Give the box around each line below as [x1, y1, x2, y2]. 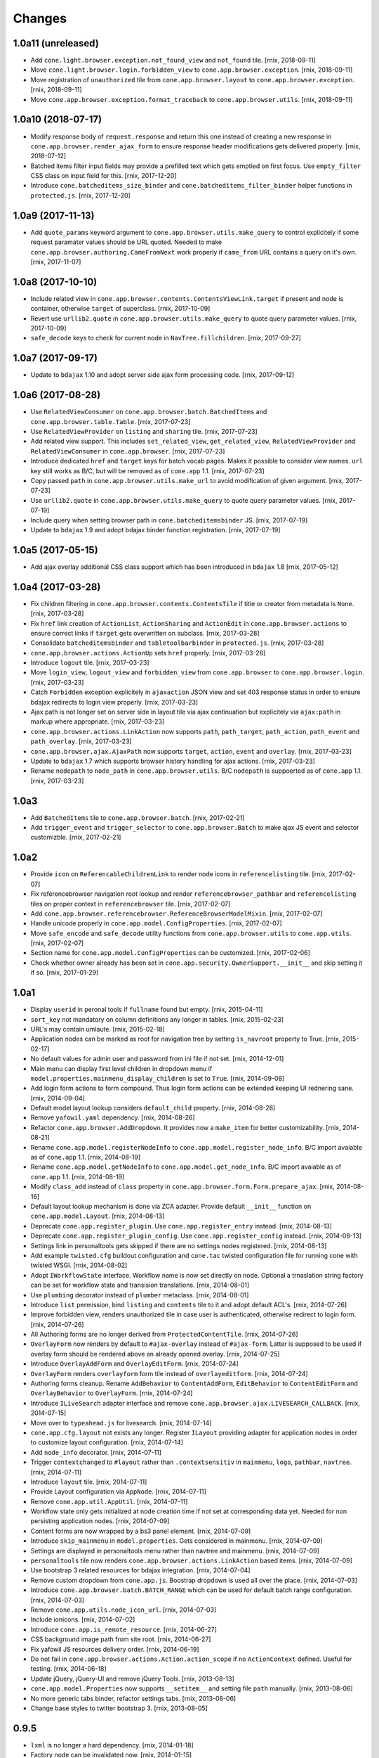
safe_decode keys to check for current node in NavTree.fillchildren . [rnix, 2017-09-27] [30, 334, 301, 342]
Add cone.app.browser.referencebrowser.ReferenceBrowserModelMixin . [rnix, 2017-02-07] [30, 909, 323, 918]
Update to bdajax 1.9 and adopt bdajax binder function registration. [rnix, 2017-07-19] [30, 525, 281, 534]
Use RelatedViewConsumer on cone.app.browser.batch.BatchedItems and [30, 408, 267, 416]
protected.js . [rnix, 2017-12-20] [30, 191, 131, 200]
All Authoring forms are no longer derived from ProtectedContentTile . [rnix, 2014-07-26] [30, 1330, 298, 1339]
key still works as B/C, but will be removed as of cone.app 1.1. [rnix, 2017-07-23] [30, 466, 265, 475]
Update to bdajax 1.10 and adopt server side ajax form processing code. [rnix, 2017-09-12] [30, 371, 295, 379]
